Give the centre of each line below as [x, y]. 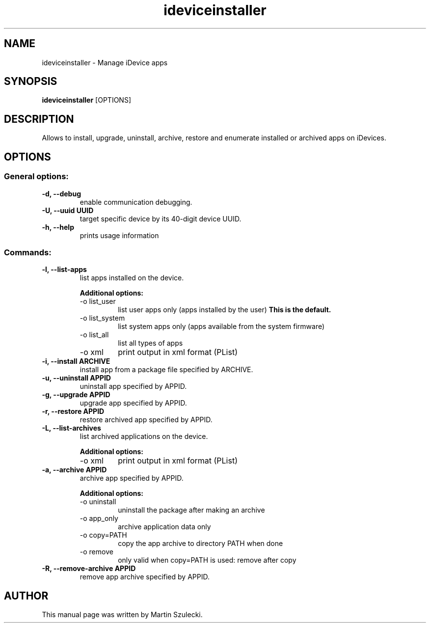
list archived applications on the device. [144, 436]
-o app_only [99, 518]
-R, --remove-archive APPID [89, 569]
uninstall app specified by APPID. [133, 386]
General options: [36, 177]
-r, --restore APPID [73, 411]
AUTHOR [26, 596]
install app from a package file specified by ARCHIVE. [166, 370]
